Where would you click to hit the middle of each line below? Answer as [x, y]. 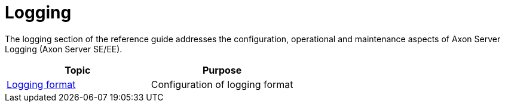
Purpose [222, 70]
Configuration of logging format [222, 84]
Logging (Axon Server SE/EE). [64, 49]
